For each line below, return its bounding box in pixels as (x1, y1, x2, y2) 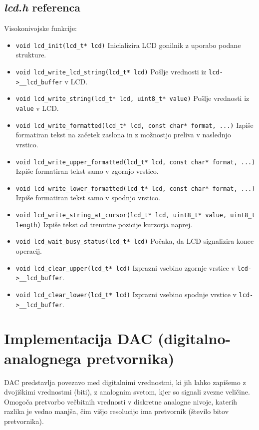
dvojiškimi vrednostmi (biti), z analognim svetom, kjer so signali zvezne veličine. (4, 387, 250, 397)
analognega (4, 348, 81, 368)
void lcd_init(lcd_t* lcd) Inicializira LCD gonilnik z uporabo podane (15, 39, 241, 50)
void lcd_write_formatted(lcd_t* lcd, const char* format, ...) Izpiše (15, 119, 254, 130)
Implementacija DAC (4, 328, 153, 349)
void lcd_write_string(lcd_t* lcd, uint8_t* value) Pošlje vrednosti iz (15, 93, 250, 103)
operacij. (15, 245, 42, 256)
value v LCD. (15, 103, 59, 113)
